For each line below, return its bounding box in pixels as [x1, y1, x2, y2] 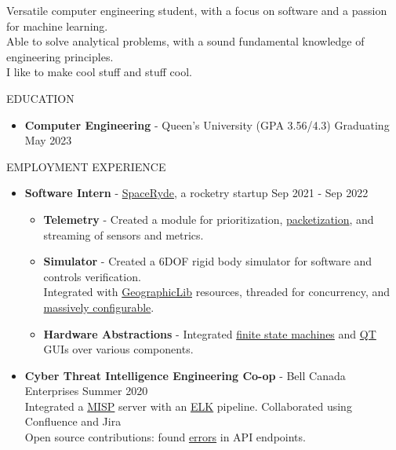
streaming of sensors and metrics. [43, 226, 204, 243]
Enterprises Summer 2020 [24, 382, 148, 399]
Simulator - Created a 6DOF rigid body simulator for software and [43, 253, 372, 269]
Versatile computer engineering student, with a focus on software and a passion [6, 2, 387, 18]
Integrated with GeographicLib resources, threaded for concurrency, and [43, 284, 391, 300]
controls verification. [43, 268, 141, 284]
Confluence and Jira [24, 413, 122, 430]
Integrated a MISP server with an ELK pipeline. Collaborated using [24, 397, 352, 414]
